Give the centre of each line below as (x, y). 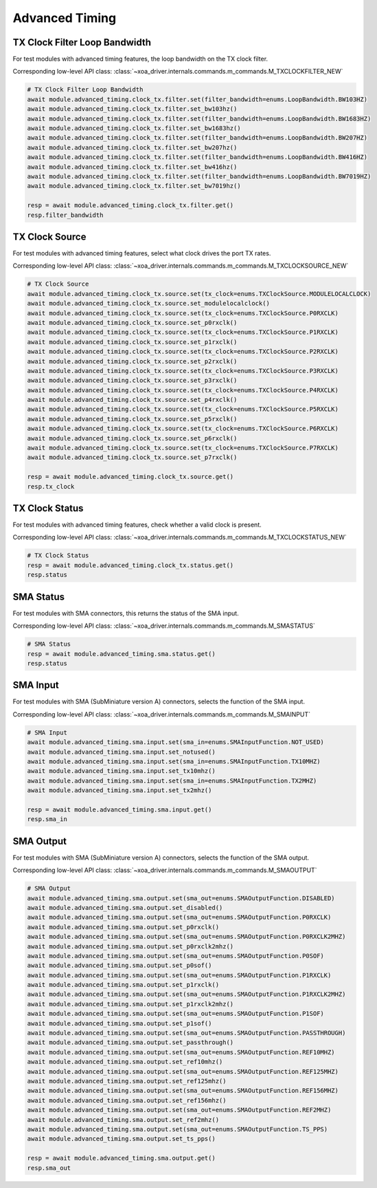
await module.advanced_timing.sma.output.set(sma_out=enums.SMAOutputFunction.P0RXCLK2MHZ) (186, 937)
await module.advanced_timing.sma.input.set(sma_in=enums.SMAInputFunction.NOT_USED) (175, 742)
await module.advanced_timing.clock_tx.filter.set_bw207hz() (132, 147)
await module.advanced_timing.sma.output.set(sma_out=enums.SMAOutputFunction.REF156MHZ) (183, 1091)
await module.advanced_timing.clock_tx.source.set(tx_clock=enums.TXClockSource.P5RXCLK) (183, 409)
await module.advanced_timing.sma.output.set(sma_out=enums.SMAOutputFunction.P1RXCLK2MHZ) (186, 994)
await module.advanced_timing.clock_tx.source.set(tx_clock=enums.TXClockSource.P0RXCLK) (183, 313)
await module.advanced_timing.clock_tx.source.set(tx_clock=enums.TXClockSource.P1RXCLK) (183, 332)
